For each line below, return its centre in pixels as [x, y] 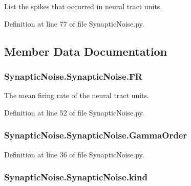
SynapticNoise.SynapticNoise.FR [73, 76]
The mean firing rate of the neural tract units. [77, 95]
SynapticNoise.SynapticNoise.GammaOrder [96, 135]
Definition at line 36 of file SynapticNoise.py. [74, 154]
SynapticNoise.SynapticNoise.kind [76, 177]
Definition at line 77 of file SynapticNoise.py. [74, 23]
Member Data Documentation [86, 51]
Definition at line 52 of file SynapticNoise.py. [74, 112]
